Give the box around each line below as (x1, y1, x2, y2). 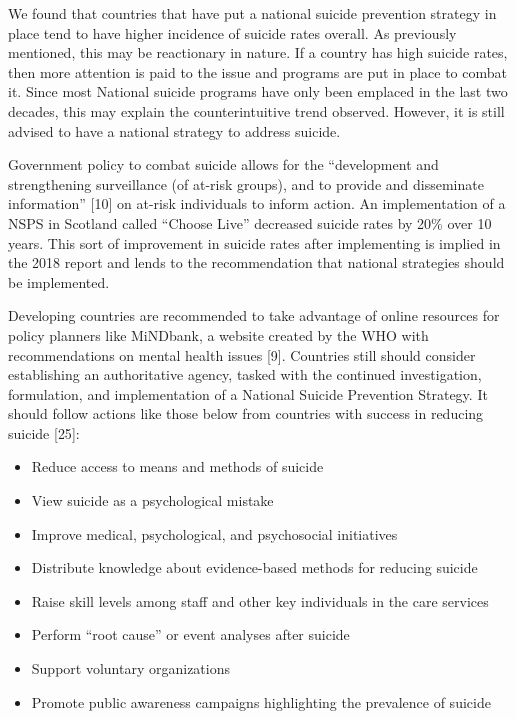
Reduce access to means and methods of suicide (31, 456, 324, 477)
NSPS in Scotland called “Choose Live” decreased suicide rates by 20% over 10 (8, 212, 492, 233)
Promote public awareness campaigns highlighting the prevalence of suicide (31, 691, 491, 712)
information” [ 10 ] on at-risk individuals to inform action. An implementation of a (8, 193, 506, 214)
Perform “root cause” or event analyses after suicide (31, 624, 350, 645)
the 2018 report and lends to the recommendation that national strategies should (8, 252, 505, 273)
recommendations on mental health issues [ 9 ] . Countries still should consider (8, 344, 476, 365)
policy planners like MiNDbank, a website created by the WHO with (8, 324, 429, 345)
